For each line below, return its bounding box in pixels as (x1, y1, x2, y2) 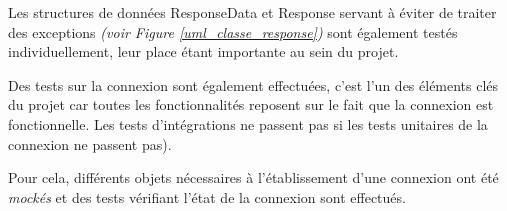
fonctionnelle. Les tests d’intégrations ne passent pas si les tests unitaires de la (8, 113, 488, 134)
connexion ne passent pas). (8, 133, 172, 154)
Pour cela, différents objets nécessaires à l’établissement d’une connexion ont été (8, 167, 499, 188)
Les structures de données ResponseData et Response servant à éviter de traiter (8, 2, 497, 22)
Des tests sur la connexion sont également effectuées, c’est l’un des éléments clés (8, 74, 499, 95)
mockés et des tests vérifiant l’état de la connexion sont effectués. (8, 186, 406, 207)
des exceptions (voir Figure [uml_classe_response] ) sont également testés (8, 21, 458, 42)
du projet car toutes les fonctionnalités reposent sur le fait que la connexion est (8, 94, 494, 115)
